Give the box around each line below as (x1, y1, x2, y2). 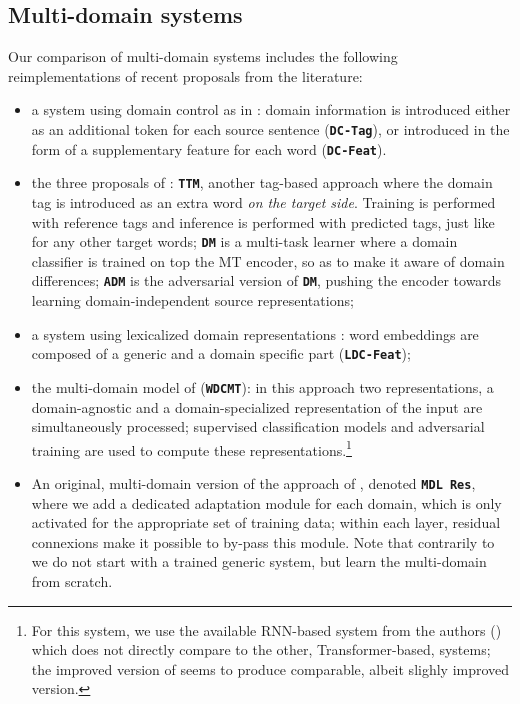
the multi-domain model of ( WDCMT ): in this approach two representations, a (31, 376, 494, 397)
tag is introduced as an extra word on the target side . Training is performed (31, 191, 496, 212)
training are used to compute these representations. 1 (31, 436, 352, 460)
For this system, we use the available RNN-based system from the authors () (31, 619, 502, 640)
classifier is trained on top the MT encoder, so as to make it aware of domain (31, 250, 505, 271)
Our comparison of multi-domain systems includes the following (8, 46, 398, 67)
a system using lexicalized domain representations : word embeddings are (31, 323, 479, 344)
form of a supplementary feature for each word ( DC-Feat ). (31, 138, 387, 159)
